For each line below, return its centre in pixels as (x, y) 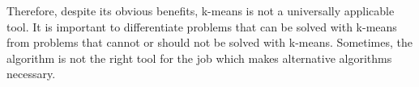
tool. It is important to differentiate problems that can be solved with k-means (202, 26)
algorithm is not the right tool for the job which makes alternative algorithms (199, 58)
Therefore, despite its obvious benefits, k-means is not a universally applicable (201, 10)
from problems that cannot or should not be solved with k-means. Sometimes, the (209, 42)
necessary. (31, 74)
